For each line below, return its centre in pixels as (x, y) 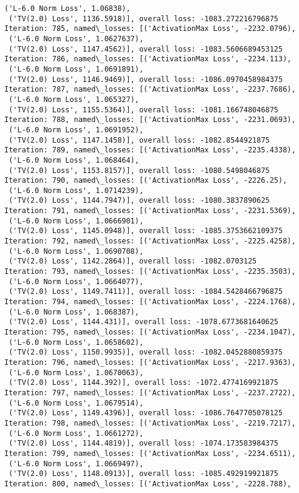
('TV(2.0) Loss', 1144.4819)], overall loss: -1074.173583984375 (144, 444)
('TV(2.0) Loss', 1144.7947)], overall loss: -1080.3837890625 (139, 201)
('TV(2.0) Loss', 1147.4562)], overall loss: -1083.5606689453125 (146, 49)
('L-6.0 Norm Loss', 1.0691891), (76, 69)
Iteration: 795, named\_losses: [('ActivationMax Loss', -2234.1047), (150, 332)
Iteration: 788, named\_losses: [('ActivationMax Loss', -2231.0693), (150, 120)
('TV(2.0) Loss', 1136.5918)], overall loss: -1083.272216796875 (144, 19)
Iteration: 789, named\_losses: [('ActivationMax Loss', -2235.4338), (150, 150)
